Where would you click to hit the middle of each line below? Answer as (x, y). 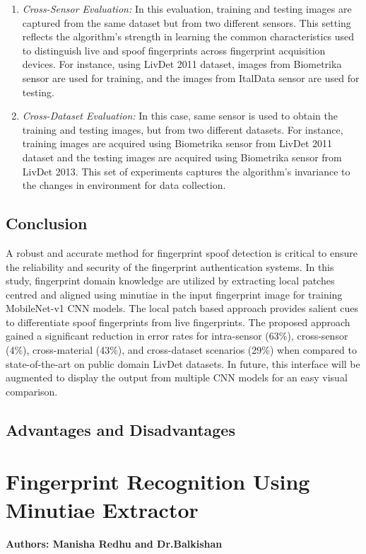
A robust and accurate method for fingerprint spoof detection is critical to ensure (182, 252)
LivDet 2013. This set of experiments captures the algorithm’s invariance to (186, 171)
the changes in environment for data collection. (124, 185)
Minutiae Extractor (102, 509)
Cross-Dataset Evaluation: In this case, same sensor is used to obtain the (180, 116)
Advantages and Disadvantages (120, 429)
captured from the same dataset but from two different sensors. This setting (187, 22)
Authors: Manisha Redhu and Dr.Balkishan (114, 543)
